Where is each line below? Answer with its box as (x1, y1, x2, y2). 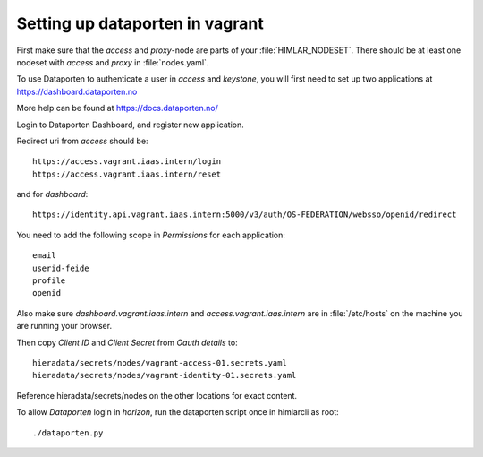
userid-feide (32, 263, 89, 273)
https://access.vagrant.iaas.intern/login (32, 157, 222, 167)
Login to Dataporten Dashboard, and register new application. (16, 119, 245, 130)
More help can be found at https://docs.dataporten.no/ (16, 103, 218, 114)
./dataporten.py (32, 427, 104, 438)
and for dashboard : (16, 189, 89, 200)
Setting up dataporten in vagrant (16, 13, 264, 33)
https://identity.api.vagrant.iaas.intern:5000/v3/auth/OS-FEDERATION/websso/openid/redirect (32, 210, 457, 220)
